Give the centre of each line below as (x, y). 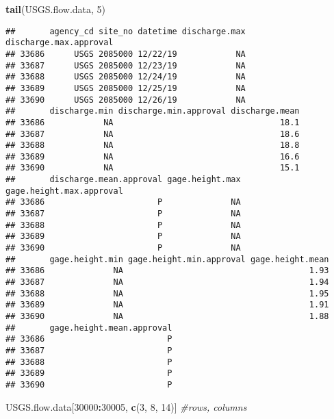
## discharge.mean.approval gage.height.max (123, 180)
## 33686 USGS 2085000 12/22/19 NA (126, 54)
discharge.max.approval (60, 43)
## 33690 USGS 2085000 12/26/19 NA (126, 100)
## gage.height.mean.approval (89, 328)
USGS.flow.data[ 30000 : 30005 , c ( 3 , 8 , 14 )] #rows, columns (126, 406)
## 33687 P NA (123, 214)
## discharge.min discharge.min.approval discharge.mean (153, 111)
